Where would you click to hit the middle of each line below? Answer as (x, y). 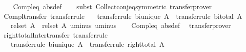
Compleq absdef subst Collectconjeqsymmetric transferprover (112, 6)
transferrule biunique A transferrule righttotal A (87, 44)
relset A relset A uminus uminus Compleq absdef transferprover (121, 25)
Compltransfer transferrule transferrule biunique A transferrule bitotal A (123, 16)
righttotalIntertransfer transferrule (56, 34)
